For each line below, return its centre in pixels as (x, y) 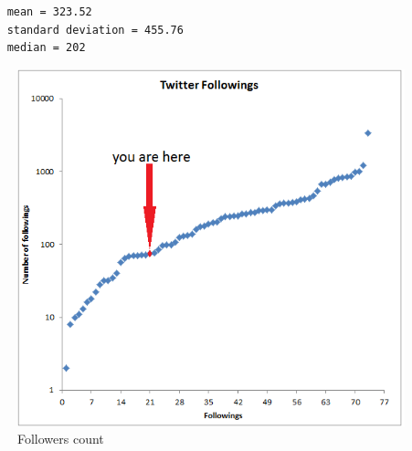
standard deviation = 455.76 (95, 30)
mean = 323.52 (49, 12)
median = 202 (46, 48)
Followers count (61, 439)
